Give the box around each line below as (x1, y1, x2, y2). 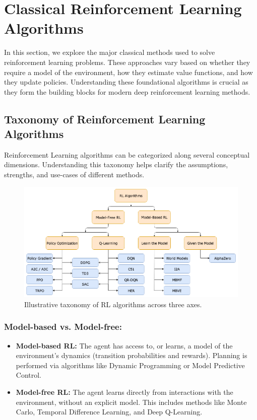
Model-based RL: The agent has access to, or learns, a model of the (16, 340, 233, 351)
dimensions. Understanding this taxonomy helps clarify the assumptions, (4, 159, 228, 170)
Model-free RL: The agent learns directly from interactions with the (16, 386, 233, 397)
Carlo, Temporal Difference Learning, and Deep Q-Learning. (16, 406, 203, 417)
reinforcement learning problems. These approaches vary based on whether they (4, 56, 250, 67)
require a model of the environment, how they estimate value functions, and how (4, 66, 253, 77)
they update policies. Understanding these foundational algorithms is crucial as (4, 77, 248, 87)
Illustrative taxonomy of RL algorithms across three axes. (24, 299, 202, 309)
